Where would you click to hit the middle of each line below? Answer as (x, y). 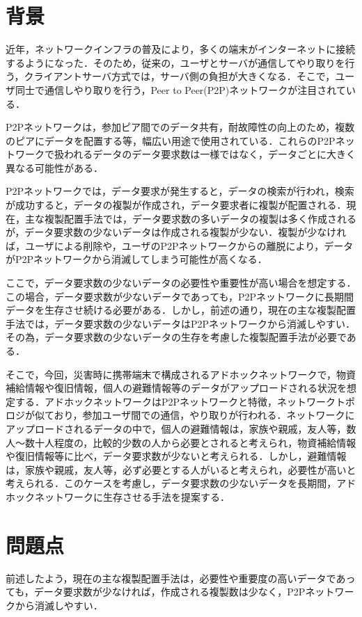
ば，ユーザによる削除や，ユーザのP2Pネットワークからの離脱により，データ (180, 245)
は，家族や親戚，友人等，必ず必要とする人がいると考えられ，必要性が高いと (181, 469)
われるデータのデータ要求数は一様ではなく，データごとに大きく (210, 154)
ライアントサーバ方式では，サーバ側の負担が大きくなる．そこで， (184, 76)
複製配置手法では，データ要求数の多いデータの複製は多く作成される (200, 218)
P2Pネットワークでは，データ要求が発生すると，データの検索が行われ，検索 (180, 191)
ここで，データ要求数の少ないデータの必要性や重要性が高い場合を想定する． (181, 283)
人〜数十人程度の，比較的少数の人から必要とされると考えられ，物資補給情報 (181, 442)
